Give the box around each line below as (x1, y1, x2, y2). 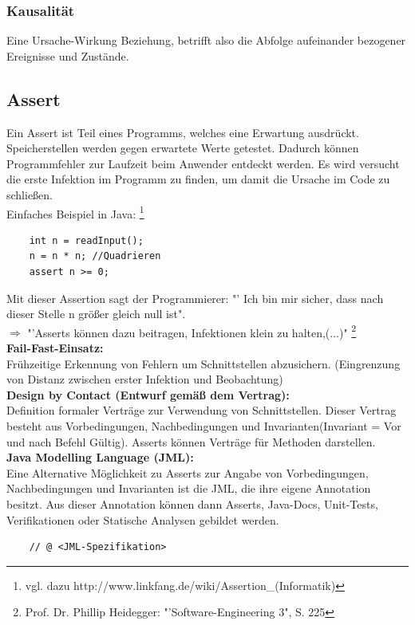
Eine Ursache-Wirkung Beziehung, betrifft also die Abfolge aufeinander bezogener (6, 32, 406, 49)
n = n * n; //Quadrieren (29, 250, 161, 262)
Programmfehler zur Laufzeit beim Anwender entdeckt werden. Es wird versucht (6, 155, 400, 171)
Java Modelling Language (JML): (6, 449, 194, 466)
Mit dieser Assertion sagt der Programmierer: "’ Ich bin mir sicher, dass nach (6, 289, 384, 306)
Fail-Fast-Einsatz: (6, 340, 104, 356)
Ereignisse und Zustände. (6, 47, 129, 64)
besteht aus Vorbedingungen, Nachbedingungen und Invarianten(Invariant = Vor (6, 418, 401, 434)
